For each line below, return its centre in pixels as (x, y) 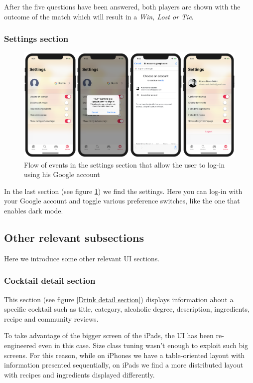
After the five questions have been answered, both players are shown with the (122, 6)
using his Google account (62, 174)
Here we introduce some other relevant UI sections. (82, 258)
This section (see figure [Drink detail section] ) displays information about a (119, 299)
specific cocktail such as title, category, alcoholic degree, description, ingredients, (127, 309)
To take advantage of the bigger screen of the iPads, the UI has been (109, 335)
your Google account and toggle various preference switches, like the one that (122, 201)
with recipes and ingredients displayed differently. (79, 374)
